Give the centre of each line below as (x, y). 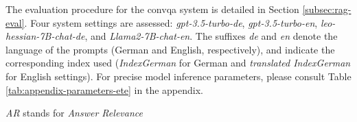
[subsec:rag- (327, 9)
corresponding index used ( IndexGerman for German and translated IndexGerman (178, 63)
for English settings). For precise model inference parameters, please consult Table (178, 76)
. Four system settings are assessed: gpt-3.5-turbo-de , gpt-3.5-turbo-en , (171, 22)
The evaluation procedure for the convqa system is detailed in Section (152, 9)
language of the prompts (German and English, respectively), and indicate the (170, 49)
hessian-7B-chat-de (45, 36)
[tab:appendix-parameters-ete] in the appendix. (104, 89)
